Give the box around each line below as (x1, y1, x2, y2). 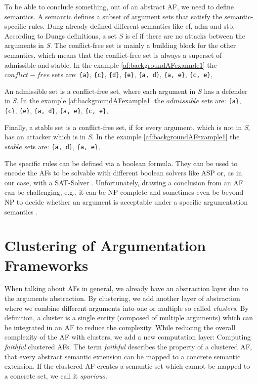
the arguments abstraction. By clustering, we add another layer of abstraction (4, 293, 240, 303)
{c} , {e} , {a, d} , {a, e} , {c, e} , (4, 105, 108, 116)
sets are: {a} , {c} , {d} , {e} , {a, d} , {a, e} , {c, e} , (52, 69, 213, 80)
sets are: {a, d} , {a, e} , (24, 141, 100, 151)
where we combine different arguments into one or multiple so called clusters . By (4, 302, 249, 313)
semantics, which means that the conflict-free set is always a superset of (4, 49, 222, 60)
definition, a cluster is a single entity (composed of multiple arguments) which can (4, 312, 253, 323)
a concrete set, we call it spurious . (4, 370, 107, 381)
